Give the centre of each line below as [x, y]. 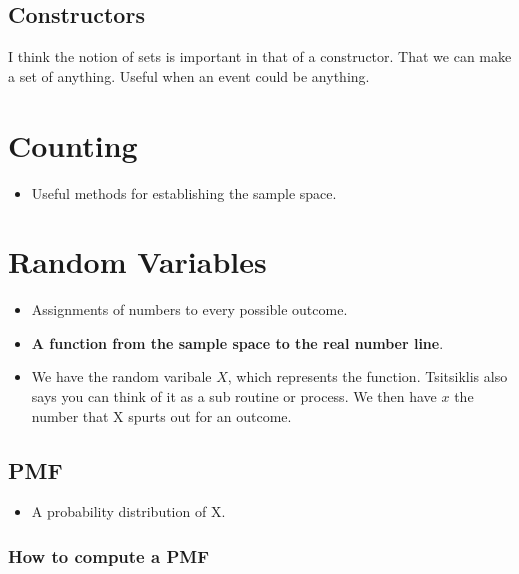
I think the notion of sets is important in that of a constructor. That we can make [260, 56]
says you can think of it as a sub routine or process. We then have [234, 396]
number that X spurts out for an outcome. [161, 415]
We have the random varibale [121, 376]
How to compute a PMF [108, 555]
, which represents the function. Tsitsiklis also [367, 376]
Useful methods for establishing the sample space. [184, 192]
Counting [73, 144]
